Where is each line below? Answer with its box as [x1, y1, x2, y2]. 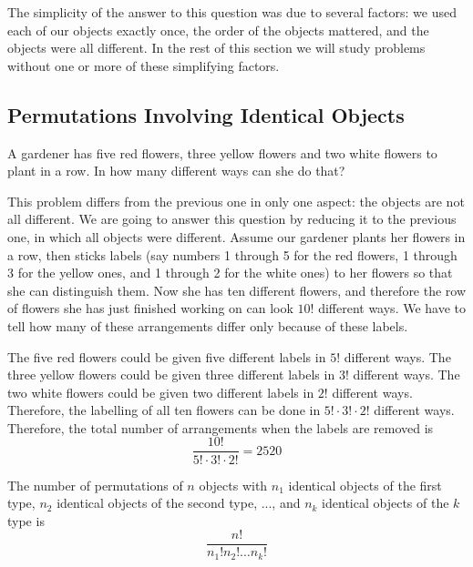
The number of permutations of [7, 475, 183, 494]
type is [7, 511, 45, 530]
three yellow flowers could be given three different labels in [7, 365, 335, 384]
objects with [199, 475, 268, 494]
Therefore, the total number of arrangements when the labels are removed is [7, 418, 434, 437]
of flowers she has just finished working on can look [7, 299, 293, 318]
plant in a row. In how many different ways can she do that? [7, 161, 345, 180]
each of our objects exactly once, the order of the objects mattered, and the [7, 20, 429, 39]
